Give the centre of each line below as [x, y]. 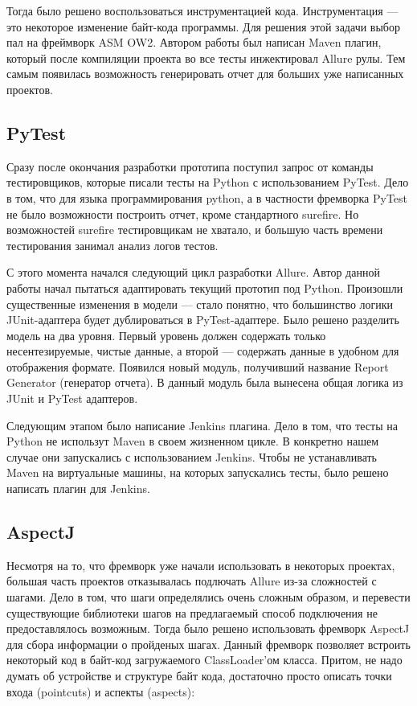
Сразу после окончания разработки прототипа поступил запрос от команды [190, 166]
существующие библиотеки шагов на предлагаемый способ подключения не [192, 612]
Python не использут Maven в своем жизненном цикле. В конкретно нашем [192, 441]
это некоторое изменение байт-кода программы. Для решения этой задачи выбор [203, 26]
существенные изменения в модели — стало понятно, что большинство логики [200, 304]
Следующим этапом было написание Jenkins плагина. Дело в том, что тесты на [202, 425]
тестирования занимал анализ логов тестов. [112, 245]
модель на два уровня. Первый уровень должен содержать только [166, 335]
